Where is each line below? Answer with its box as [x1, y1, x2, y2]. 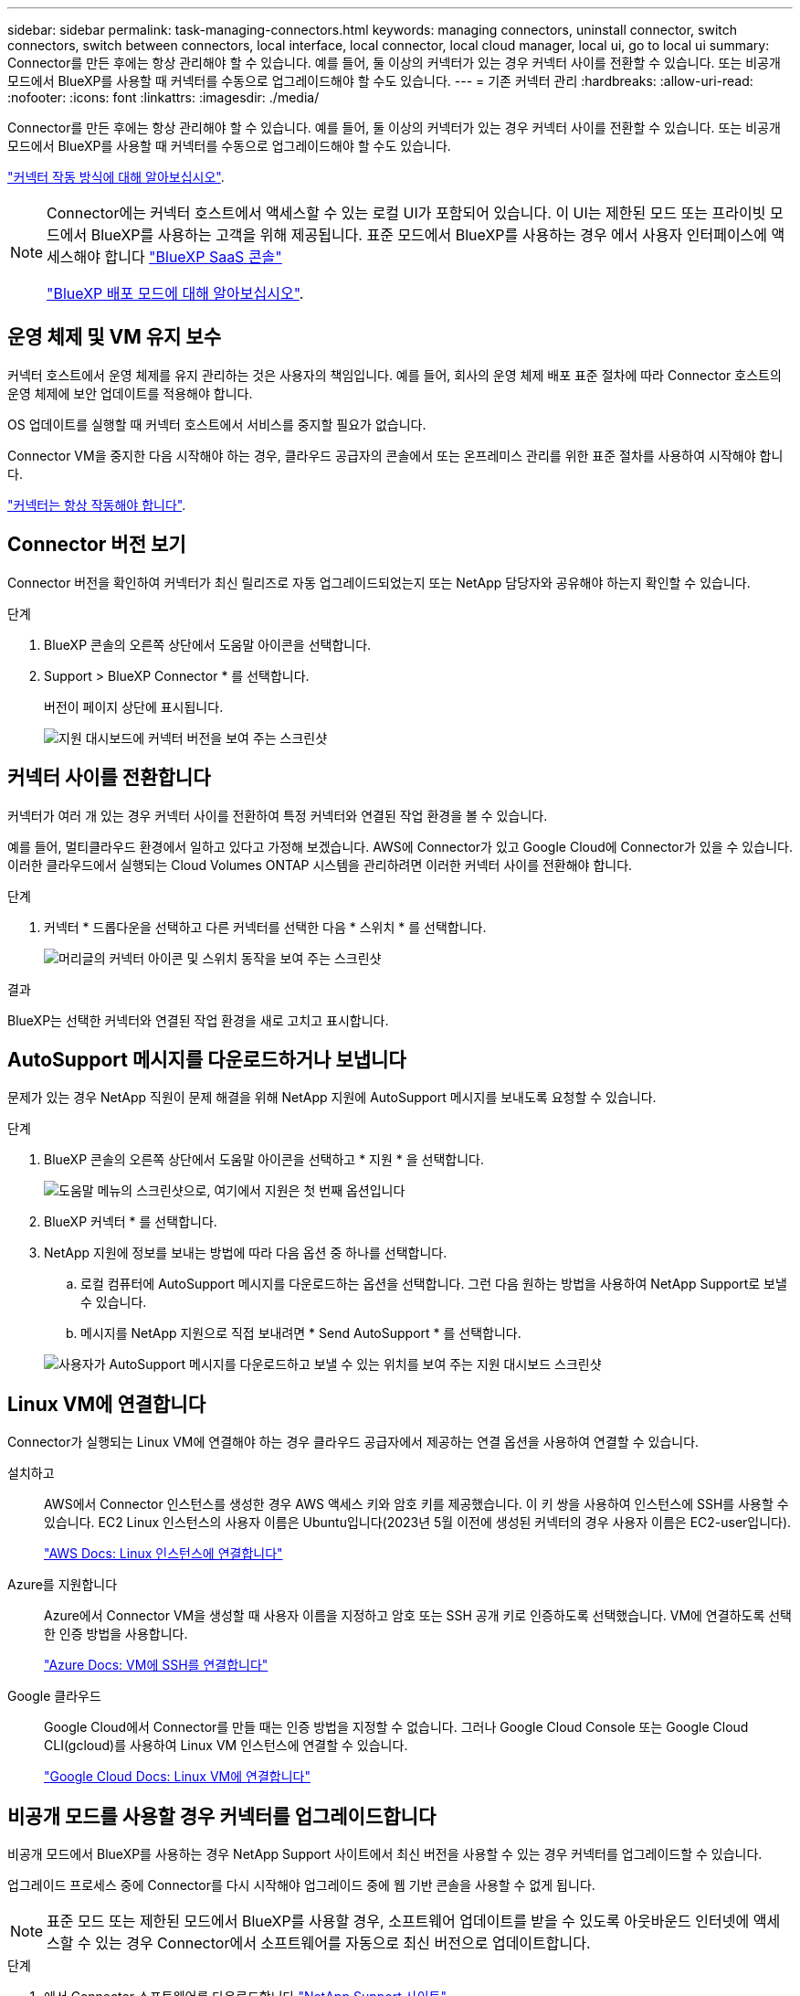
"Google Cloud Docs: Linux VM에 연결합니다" [44, 1768, 311, 1785]
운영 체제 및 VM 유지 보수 [7, 325, 221, 349]
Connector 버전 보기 [7, 533, 186, 557]
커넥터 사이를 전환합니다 [7, 766, 211, 790]
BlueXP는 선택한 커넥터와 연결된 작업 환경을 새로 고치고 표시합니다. [7, 1012, 389, 1028]
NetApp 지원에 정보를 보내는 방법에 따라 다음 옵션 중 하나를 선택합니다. [44, 1245, 447, 1261]
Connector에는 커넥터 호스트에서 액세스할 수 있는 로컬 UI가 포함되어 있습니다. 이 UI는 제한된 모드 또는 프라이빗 [47, 204, 766, 222]
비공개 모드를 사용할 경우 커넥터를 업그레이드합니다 [7, 1804, 437, 1828]
